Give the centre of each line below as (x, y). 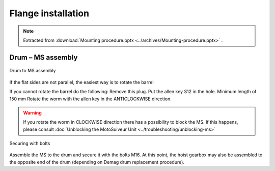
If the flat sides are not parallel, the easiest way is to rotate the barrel (81, 82)
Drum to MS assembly (33, 71)
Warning (32, 112)
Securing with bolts (30, 144)
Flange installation (49, 13)
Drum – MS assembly (44, 57)
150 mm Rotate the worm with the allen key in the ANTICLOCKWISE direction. (90, 99)
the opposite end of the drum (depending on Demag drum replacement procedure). (97, 162)
